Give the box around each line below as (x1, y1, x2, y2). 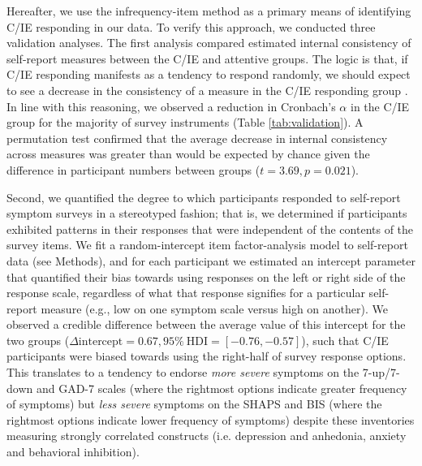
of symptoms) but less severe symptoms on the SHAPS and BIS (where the (6, 395, 382, 412)
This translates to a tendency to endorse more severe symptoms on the (6, 364, 360, 381)
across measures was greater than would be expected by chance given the (6, 145, 370, 162)
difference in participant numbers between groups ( (6, 161, 261, 178)
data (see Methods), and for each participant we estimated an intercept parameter (6, 252, 416, 269)
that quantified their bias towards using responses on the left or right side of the (6, 268, 406, 285)
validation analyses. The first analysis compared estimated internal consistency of (6, 34, 411, 51)
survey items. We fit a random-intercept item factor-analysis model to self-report (6, 236, 408, 253)
